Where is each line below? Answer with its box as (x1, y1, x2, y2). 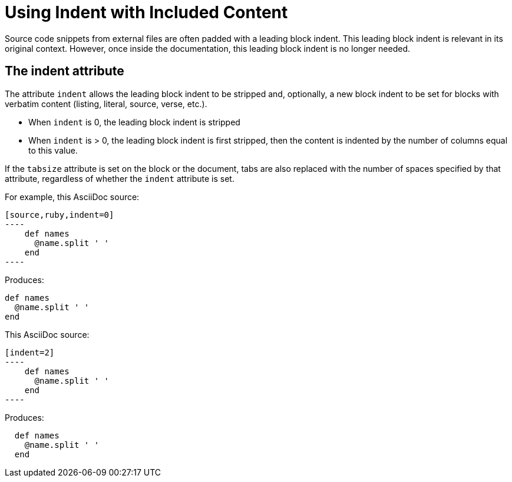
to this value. (28, 145, 78, 155)
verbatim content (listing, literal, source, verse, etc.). (5, 98, 207, 109)
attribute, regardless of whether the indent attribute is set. (5, 173, 234, 184)
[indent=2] (5, 347, 55, 357)
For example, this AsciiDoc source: (5, 191, 140, 202)
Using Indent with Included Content (5, 2, 288, 22)
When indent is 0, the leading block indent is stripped (28, 117, 240, 127)
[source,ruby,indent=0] (5, 210, 114, 220)
